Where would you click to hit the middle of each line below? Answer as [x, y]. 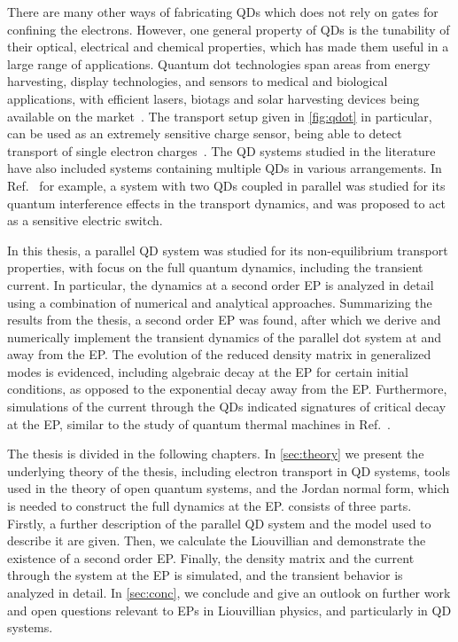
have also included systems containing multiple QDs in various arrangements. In [225, 168]
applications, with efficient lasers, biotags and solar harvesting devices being [213, 98]
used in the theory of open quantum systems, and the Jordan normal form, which [229, 488]
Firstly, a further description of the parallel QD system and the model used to [219, 523]
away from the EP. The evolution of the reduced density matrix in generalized [219, 354]
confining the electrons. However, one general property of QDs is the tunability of [229, 29]
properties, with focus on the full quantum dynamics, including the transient [215, 267]
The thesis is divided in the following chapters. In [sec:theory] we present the [216, 454]
